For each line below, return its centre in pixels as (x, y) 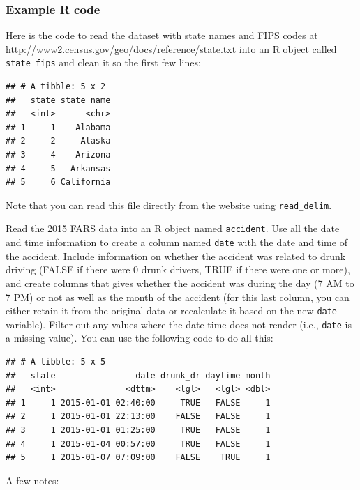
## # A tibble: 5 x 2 (56, 87)
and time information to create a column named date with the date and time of (177, 242)
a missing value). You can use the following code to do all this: (140, 338)
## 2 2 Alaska (58, 141)
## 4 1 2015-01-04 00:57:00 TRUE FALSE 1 (138, 444)
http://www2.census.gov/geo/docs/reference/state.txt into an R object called (171, 48)
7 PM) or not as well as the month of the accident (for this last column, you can (178, 297)
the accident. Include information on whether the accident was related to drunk (176, 255)
